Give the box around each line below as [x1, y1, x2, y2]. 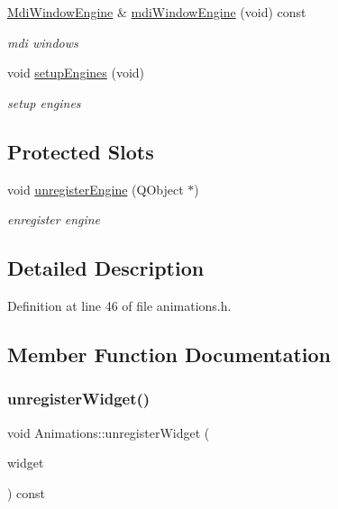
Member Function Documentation [7, 340, 332, 368]
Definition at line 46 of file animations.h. [7, 295, 232, 314]
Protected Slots [7, 137, 154, 165]
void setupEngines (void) [7, 63, 145, 82]
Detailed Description [7, 254, 205, 282]
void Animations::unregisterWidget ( [7, 423, 210, 441]
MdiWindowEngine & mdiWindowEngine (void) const [7, 3, 306, 21]
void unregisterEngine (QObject [7, 179, 184, 198]
